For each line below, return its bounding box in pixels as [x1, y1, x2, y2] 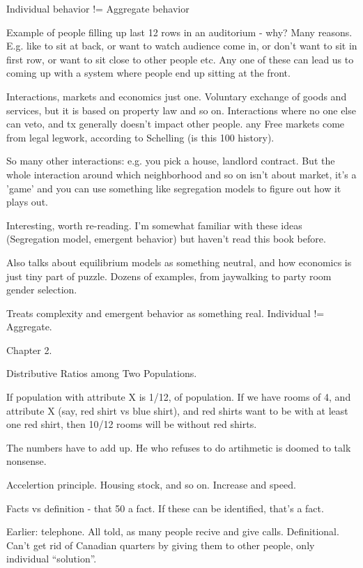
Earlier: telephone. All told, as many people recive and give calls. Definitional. [6, 524, 339, 539]
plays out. [6, 194, 48, 209]
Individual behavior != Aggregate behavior [6, 1, 190, 15]
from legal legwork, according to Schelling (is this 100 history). [6, 130, 275, 144]
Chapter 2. [6, 342, 52, 357]
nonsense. [6, 454, 47, 468]
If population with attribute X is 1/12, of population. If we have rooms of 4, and [6, 390, 351, 404]
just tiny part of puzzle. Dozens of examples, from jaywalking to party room [6, 268, 332, 283]
